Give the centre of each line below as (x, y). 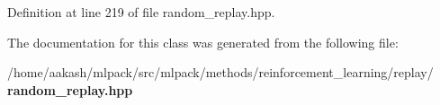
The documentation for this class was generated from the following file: (203, 42)
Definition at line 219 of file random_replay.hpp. (141, 12)
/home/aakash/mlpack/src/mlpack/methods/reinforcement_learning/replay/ (220, 72)
